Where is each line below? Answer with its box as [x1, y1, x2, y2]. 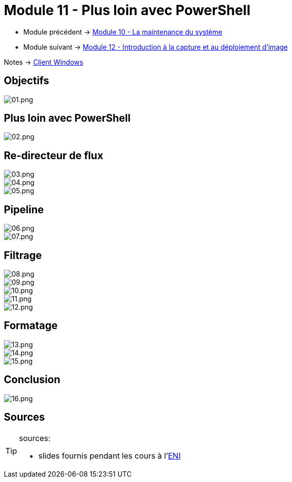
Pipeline [4, 203, 44, 216]
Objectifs [4, 74, 50, 87]
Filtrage [4, 249, 42, 261]
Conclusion [4, 373, 61, 386]
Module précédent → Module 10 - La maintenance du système [23, 27, 223, 36]
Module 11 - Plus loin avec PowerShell [4, 2, 251, 19]
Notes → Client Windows [4, 57, 84, 66]
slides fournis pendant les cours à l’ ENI [38, 450, 181, 461]
